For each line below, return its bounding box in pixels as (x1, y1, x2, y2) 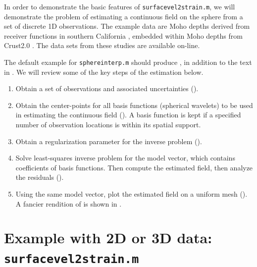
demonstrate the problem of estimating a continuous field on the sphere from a (4, 11, 243, 21)
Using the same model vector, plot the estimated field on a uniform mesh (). (15, 189, 248, 199)
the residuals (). (15, 172, 64, 182)
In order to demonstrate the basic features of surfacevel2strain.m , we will (4, 1, 235, 11)
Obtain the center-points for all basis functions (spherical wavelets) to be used (15, 100, 253, 110)
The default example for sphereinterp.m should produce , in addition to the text (4, 57, 252, 67)
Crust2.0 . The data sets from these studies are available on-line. (4, 40, 200, 51)
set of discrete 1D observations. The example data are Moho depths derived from (4, 21, 250, 31)
